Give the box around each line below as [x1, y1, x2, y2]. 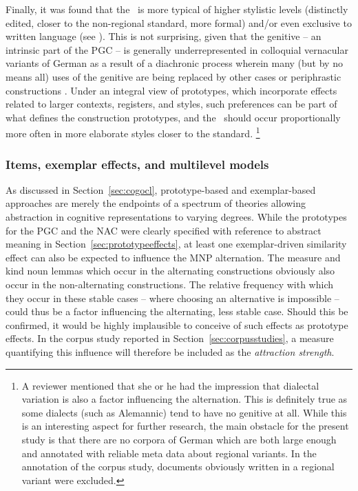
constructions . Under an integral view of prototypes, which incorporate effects [6, 83, 337, 97]
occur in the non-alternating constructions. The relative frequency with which [6, 277, 333, 291]
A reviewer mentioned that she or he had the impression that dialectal [21, 378, 319, 392]
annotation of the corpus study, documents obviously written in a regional [21, 459, 335, 474]
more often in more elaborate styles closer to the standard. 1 [6, 124, 260, 140]
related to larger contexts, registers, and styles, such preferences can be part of [6, 97, 337, 111]
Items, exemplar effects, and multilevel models [6, 155, 269, 172]
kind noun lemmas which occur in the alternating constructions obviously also [6, 263, 335, 278]
